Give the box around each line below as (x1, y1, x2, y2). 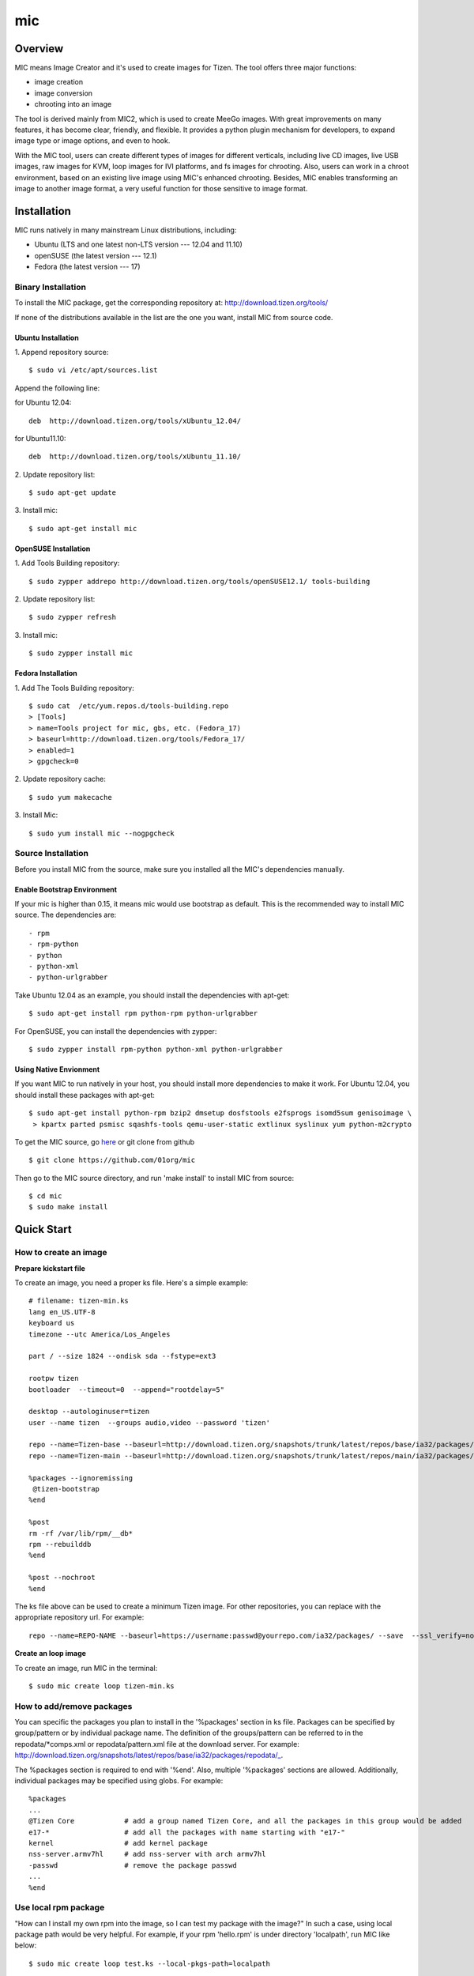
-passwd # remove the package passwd (28, 1861, 237, 1869)
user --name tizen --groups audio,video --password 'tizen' (28, 1418, 270, 1427)
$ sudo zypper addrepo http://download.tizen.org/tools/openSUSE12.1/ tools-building (28, 577, 371, 586)
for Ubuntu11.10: (14, 433, 66, 443)
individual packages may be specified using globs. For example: (14, 1776, 224, 1786)
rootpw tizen (28, 1374, 79, 1383)
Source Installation (14, 848, 88, 859)
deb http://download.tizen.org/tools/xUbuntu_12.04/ (28, 416, 241, 425)
